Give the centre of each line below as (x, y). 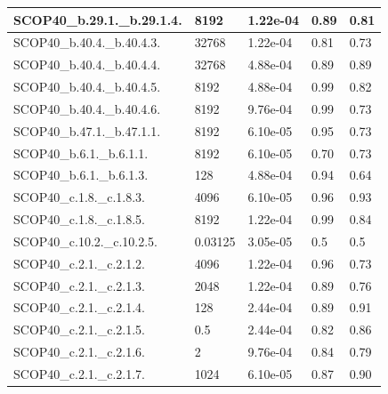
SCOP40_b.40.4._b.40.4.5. (87, 87)
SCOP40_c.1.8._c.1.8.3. (79, 197)
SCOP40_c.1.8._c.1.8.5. (79, 219)
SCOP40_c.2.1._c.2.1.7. (79, 374)
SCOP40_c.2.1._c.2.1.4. (79, 307)
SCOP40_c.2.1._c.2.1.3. (79, 285)
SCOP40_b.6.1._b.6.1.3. (81, 175)
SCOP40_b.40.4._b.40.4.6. (87, 108)
